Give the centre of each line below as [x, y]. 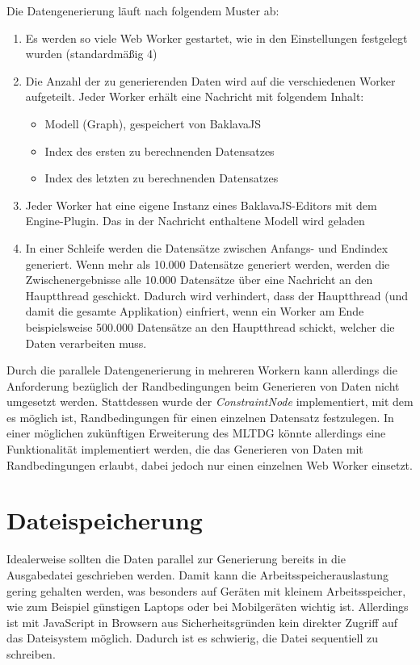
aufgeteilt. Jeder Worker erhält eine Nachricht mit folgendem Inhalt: [195, 96]
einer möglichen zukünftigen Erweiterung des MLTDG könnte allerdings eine [196, 433]
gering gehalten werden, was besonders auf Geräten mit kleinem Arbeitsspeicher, [206, 590]
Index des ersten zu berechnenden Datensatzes [160, 151]
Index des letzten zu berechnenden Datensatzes [162, 178]
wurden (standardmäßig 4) [91, 54]
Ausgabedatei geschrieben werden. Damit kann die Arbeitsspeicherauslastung [197, 574]
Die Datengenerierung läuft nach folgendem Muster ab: [143, 10]
